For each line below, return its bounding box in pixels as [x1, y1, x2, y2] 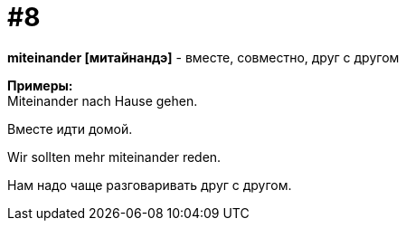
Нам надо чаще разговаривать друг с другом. [7, 176, 292, 193]
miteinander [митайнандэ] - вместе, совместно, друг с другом [7, 49, 400, 65]
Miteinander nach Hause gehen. [7, 92, 198, 109]
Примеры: [7, 77, 73, 93]
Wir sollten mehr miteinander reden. [7, 148, 222, 165]
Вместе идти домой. [7, 120, 133, 137]
